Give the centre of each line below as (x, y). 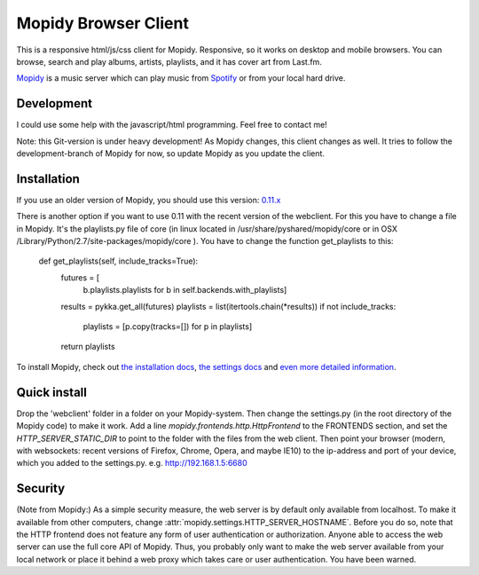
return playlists (88, 347)
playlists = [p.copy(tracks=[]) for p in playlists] (168, 327)
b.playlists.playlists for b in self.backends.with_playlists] (185, 290)
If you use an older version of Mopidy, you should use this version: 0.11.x (149, 200)
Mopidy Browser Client (103, 23)
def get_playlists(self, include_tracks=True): (118, 261)
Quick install (52, 392)
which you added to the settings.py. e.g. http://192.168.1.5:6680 (132, 463)
